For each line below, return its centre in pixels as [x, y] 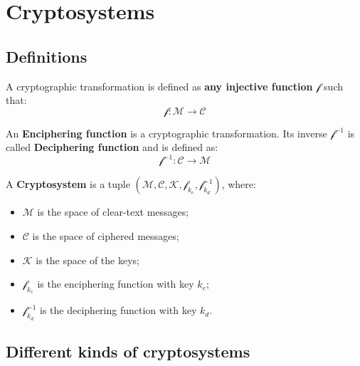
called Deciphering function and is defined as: [112, 147]
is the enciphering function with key [116, 284]
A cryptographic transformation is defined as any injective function [159, 86]
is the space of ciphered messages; [106, 236]
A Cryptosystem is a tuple [68, 184]
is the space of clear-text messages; [113, 212]
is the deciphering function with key [118, 310]
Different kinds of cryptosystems [128, 351]
